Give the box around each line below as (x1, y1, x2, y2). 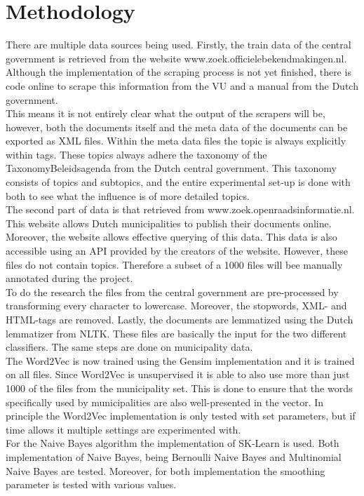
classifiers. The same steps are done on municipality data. (6, 340, 253, 354)
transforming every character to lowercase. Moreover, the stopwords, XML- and (6, 298, 347, 313)
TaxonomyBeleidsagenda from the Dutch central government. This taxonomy (6, 161, 337, 175)
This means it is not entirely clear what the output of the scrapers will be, (6, 106, 325, 121)
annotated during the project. (6, 271, 133, 286)
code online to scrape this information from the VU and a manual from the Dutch (6, 78, 358, 93)
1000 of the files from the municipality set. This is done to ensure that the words (6, 380, 353, 395)
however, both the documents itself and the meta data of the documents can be (6, 119, 348, 134)
